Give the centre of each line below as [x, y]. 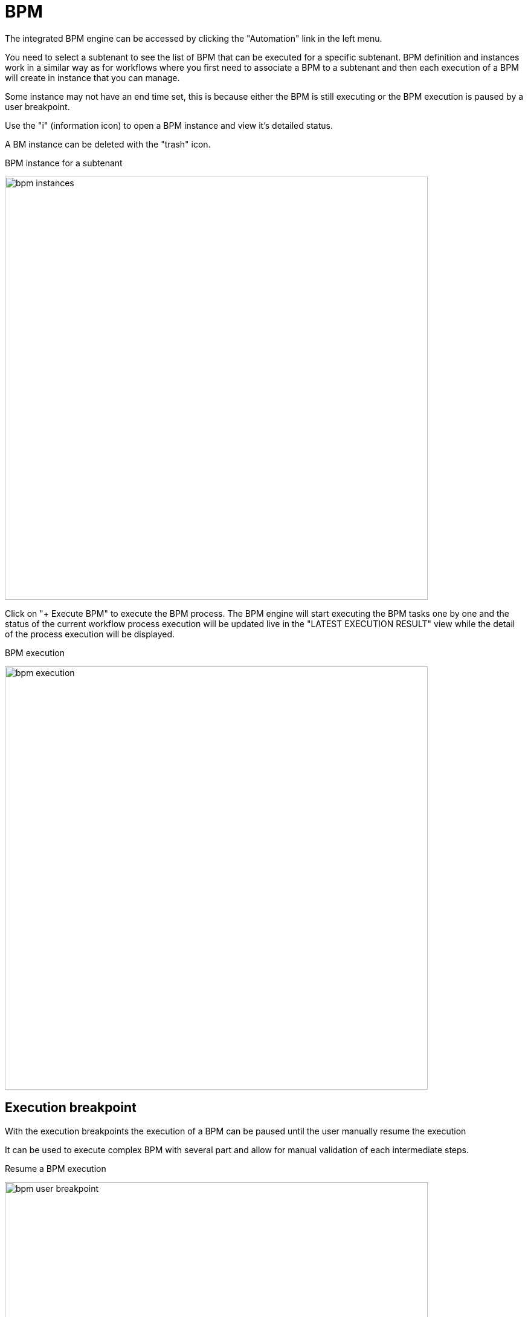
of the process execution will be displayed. [90, 634]
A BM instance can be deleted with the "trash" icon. [108, 144]
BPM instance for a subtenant [64, 163]
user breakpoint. [37, 106]
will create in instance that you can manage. [92, 77]
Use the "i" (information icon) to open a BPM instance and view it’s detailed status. [169, 125]
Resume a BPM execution [56, 1168]
